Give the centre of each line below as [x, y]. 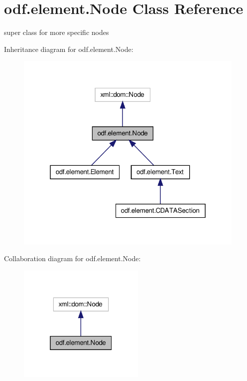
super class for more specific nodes [57, 32]
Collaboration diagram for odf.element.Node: [72, 258]
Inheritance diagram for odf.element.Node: [69, 49]
